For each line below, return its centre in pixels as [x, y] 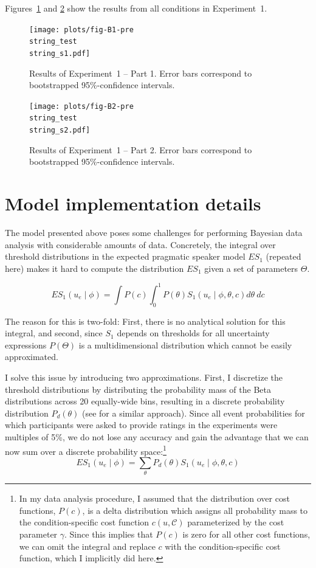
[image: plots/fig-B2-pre [81, 106]
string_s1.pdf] [60, 53]
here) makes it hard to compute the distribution [94, 268]
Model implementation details [133, 203]
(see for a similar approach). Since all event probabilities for [193, 413]
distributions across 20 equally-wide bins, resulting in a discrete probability [145, 401]
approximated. [32, 357]
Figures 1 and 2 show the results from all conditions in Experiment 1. [136, 8]
